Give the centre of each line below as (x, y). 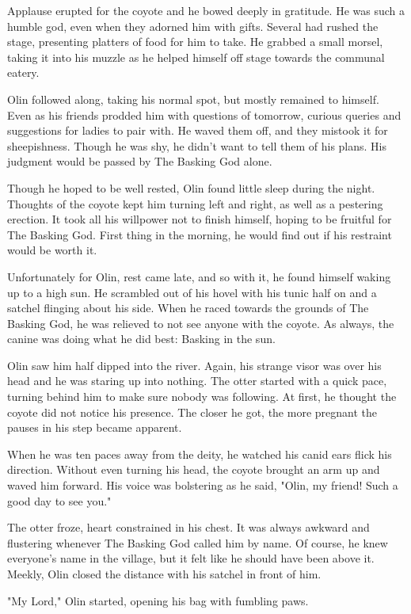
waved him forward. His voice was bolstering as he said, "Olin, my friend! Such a (203, 485)
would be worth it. (52, 250)
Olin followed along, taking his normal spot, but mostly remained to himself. (193, 99)
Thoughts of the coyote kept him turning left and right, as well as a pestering (195, 203)
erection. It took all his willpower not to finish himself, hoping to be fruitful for (200, 219)
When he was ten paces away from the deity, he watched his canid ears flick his (200, 454)
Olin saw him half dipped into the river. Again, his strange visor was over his (194, 365)
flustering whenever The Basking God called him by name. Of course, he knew (198, 542)
